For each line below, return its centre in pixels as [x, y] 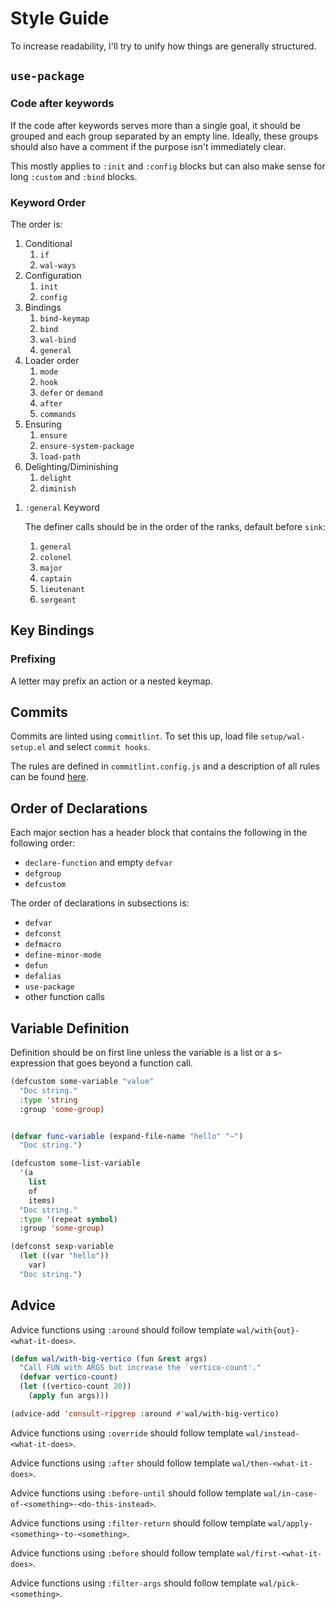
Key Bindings [52, 630]
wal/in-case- [290, 1493]
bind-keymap [64, 318]
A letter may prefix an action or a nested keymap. [111, 681]
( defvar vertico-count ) [68, 1377]
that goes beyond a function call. [125, 1063]
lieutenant [62, 589]
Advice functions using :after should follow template [120, 1463]
